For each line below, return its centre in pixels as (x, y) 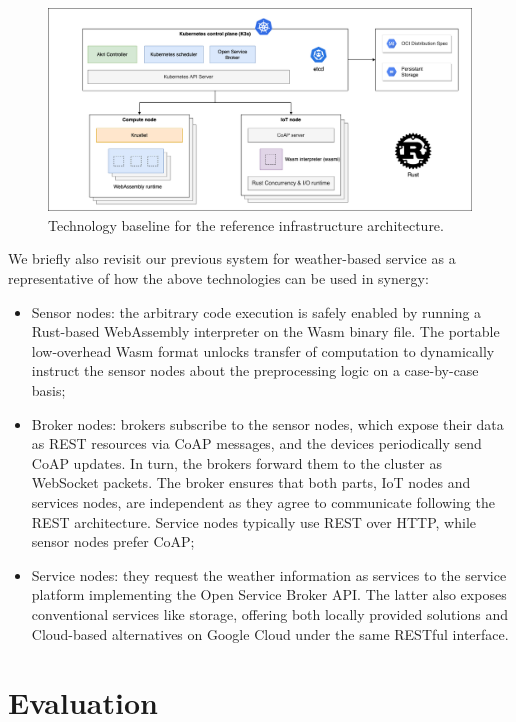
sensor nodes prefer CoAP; (113, 541)
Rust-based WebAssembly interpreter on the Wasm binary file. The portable (265, 331)
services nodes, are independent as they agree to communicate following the (263, 502)
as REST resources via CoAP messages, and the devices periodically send (256, 443)
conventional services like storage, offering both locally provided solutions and (269, 613)
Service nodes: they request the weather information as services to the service (269, 574)
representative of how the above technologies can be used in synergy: (218, 278)
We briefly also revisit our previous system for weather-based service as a (232, 258)
